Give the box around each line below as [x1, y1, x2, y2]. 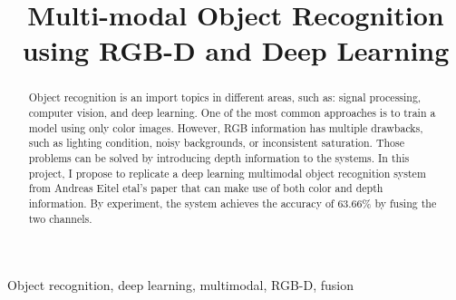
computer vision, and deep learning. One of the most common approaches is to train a [28, 105, 436, 121]
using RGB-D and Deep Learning [22, 32, 450, 69]
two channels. [28, 210, 92, 226]
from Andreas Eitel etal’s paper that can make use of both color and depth [28, 180, 383, 196]
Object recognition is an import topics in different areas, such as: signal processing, [28, 90, 422, 105]
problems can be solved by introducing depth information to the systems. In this [28, 150, 410, 165]
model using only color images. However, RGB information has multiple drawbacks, [28, 120, 423, 135]
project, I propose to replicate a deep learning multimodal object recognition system [28, 165, 426, 180]
